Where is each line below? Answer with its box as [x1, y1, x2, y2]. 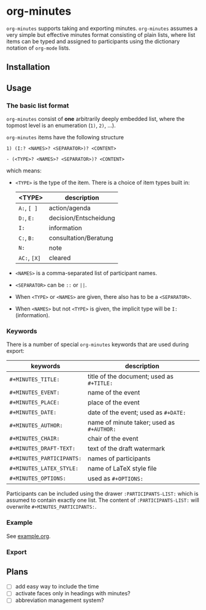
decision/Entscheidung [48, 214, 115, 222]
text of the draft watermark [88, 444, 166, 453]
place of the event [88, 398, 140, 407]
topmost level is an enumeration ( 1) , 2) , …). [6, 122, 116, 129]
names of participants [88, 454, 151, 463]
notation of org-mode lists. [6, 44, 71, 52]
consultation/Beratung [48, 234, 113, 242]
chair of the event [88, 434, 139, 443]
